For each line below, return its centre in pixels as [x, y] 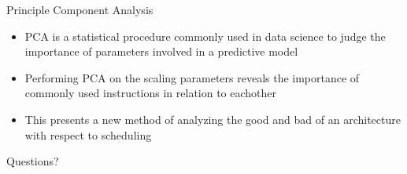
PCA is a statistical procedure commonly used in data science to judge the [205, 36]
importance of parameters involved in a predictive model [161, 51]
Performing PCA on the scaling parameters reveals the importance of [192, 77]
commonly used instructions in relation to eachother [151, 93]
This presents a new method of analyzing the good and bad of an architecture [213, 119]
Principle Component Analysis [80, 9]
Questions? [33, 161]
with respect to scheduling [88, 134]
